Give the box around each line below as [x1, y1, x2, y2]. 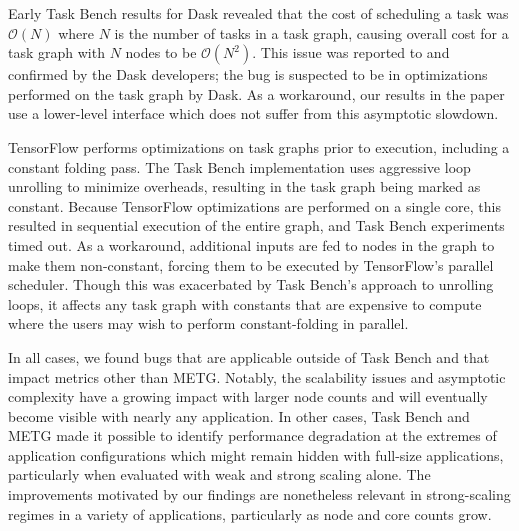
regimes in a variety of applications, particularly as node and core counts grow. [8, 503, 492, 524]
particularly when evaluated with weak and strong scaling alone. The [8, 464, 431, 485]
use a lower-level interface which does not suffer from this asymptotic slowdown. [8, 103, 499, 124]
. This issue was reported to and [252, 42, 450, 63]
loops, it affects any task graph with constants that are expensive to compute [8, 293, 482, 314]
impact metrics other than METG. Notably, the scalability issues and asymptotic [8, 366, 506, 387]
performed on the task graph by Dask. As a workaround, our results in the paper [8, 83, 505, 104]
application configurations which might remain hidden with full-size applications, [8, 444, 504, 465]
